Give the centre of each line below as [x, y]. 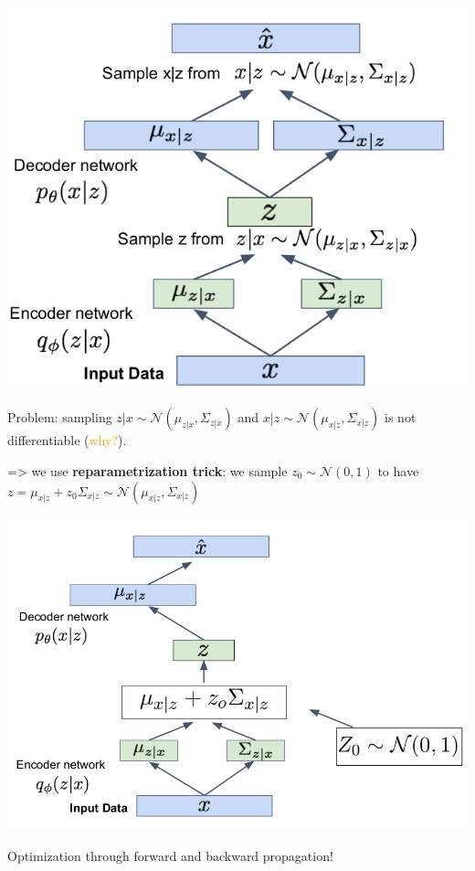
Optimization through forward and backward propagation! [170, 855]
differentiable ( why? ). [67, 440]
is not [401, 417]
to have [398, 471]
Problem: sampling [60, 417]
